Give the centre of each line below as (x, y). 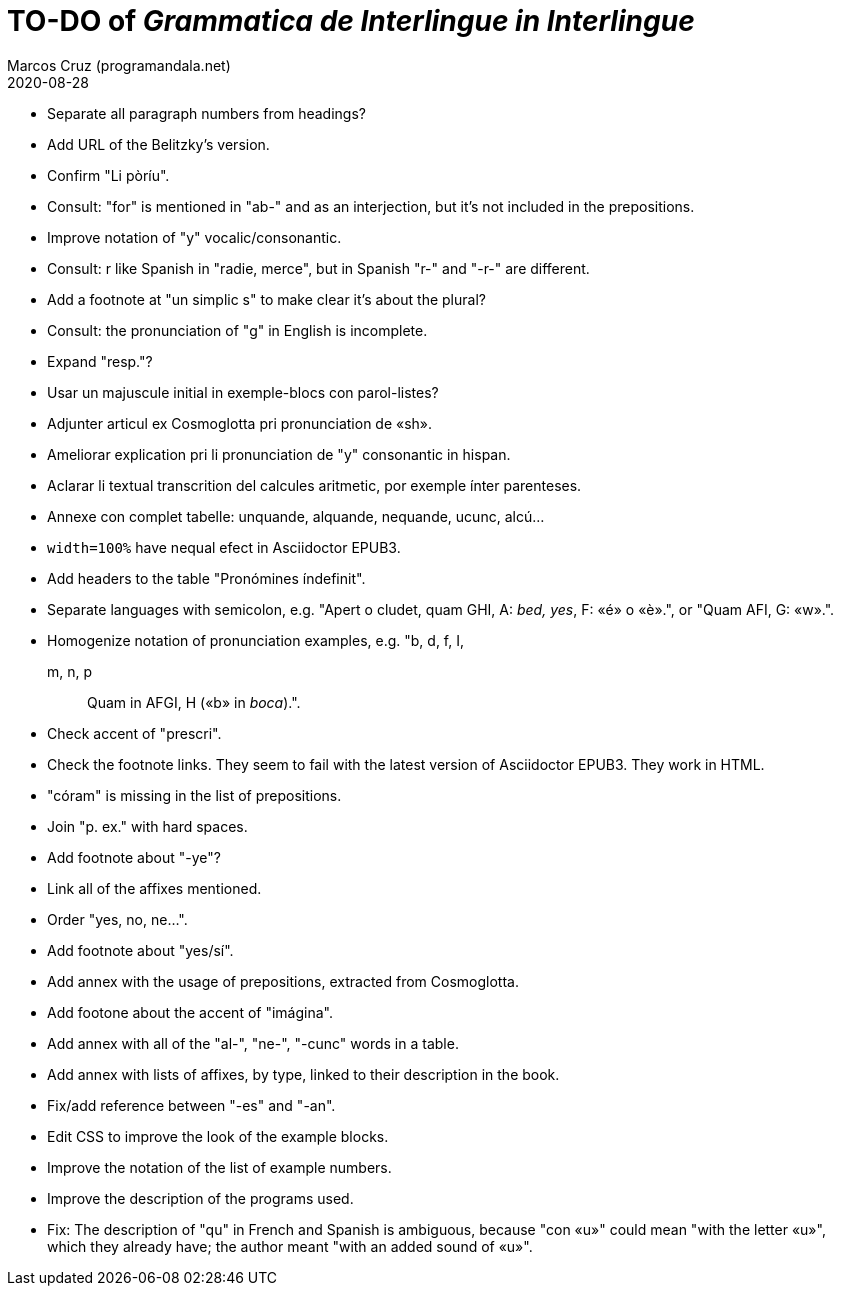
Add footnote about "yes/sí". (140, 950)
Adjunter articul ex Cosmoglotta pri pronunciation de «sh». (240, 423)
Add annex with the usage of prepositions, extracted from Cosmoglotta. (283, 981)
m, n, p (70, 671)
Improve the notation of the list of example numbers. (219, 1167)
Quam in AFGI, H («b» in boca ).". (194, 702)
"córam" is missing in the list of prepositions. (194, 795)
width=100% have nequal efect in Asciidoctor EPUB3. (224, 547)
